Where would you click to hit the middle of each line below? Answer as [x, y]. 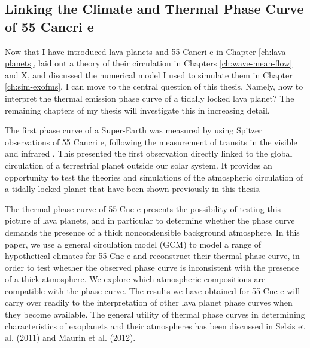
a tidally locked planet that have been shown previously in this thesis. [133, 189]
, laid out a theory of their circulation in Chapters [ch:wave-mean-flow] [163, 63]
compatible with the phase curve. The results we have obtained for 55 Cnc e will [153, 290]
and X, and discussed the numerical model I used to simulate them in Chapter [149, 74]
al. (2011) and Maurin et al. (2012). [70, 338]
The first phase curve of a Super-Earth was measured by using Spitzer [133, 130]
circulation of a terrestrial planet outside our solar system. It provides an [139, 165]
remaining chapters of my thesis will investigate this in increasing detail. [137, 110]
